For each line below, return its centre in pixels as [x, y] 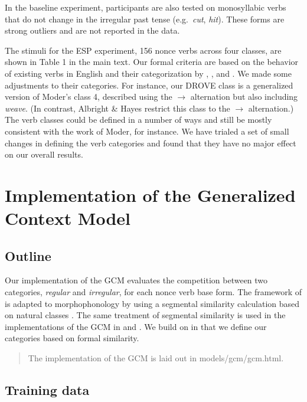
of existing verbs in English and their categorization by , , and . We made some [148, 73]
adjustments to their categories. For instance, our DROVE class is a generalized [149, 85]
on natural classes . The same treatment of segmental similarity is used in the [145, 315]
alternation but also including [244, 97]
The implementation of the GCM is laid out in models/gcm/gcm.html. [156, 358]
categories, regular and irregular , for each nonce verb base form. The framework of [153, 292]
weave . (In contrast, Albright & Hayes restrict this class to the [117, 108]
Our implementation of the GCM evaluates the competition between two [136, 280]
